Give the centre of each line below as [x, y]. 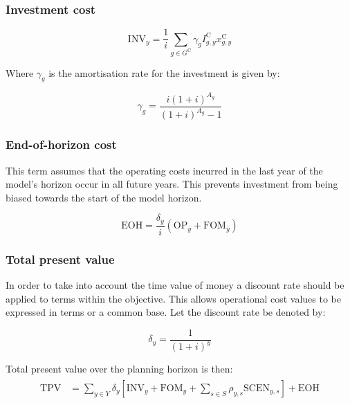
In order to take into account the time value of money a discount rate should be [175, 284]
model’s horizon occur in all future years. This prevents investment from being [172, 184]
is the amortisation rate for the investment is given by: [164, 72]
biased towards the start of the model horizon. [104, 197]
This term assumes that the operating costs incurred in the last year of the [164, 170]
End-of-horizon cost [61, 144]
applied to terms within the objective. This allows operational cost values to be [174, 298]
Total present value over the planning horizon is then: [119, 369]
